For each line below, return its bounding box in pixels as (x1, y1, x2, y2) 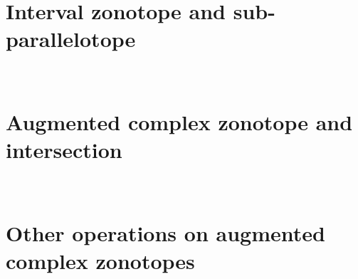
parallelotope (6, 24, 136, 53)
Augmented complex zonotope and (6, 107, 353, 137)
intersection (6, 135, 122, 164)
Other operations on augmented (6, 219, 325, 247)
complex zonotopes (6, 246, 195, 275)
